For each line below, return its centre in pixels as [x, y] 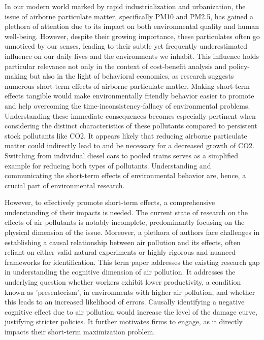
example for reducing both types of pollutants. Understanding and [108, 165]
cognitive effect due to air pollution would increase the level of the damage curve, [131, 311]
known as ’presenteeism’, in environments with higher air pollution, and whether [130, 292]
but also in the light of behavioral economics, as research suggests [132, 76]
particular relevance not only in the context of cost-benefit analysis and [116, 66]
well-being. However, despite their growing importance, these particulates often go [132, 36]
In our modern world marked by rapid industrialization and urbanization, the [125, 6]
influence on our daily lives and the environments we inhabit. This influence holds [132, 56]
